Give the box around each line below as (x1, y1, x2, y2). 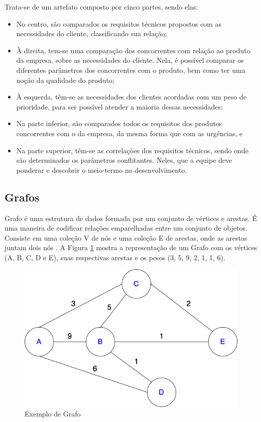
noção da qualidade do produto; (16, 74, 114, 85)
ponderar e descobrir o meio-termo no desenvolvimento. (16, 164, 187, 175)
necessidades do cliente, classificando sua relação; (16, 28, 167, 39)
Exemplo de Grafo (25, 408, 81, 419)
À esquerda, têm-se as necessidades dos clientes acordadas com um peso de (16, 91, 246, 102)
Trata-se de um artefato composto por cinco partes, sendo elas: (5, 2, 198, 12)
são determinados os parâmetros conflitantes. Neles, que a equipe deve (16, 155, 232, 165)
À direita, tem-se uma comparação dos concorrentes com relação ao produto (16, 45, 250, 55)
